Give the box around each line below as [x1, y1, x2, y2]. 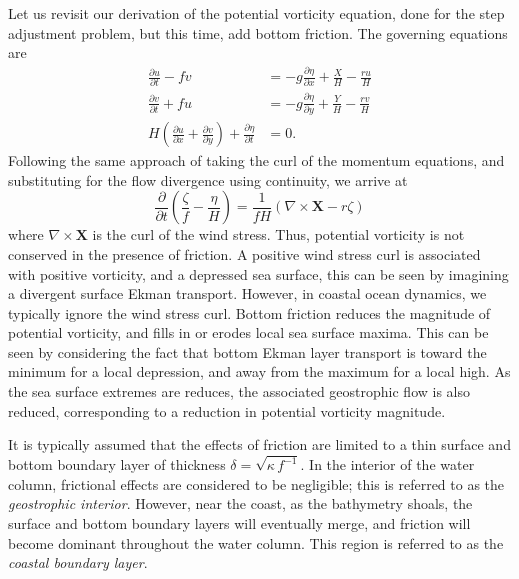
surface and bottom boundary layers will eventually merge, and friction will [8, 512, 471, 533]
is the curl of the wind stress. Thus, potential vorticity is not [92, 224, 465, 245]
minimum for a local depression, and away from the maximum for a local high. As [8, 361, 511, 382]
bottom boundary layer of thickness [8, 454, 226, 475]
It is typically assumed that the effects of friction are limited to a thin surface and [8, 434, 511, 455]
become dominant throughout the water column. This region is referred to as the [8, 532, 504, 553]
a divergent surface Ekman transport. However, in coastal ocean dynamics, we [8, 283, 487, 304]
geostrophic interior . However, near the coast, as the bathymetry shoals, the [8, 493, 473, 514]
